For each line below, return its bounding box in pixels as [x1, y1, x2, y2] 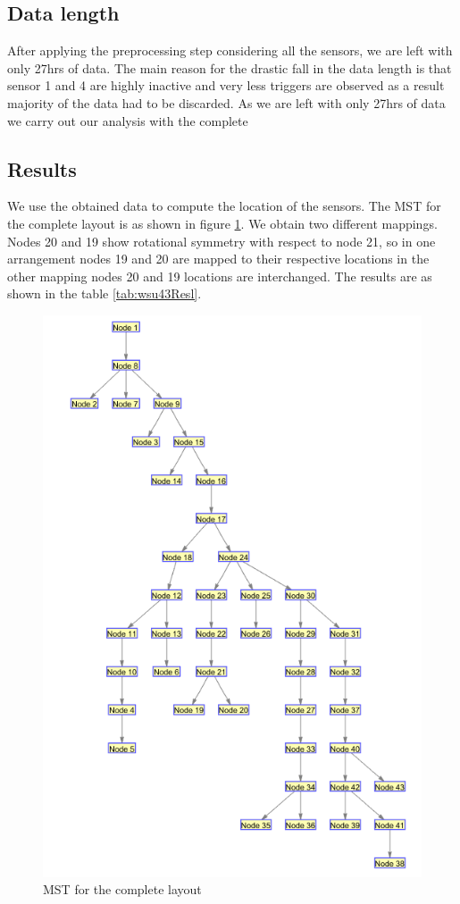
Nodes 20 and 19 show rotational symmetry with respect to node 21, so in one [7, 231, 436, 250]
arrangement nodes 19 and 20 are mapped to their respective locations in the [7, 249, 430, 268]
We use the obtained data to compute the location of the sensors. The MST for [7, 197, 441, 215]
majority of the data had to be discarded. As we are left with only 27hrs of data [7, 93, 446, 112]
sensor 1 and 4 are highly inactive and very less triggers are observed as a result [7, 76, 445, 95]
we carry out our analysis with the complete [7, 111, 248, 130]
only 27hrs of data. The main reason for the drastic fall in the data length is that [7, 58, 452, 77]
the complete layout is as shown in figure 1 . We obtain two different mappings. [7, 213, 438, 232]
